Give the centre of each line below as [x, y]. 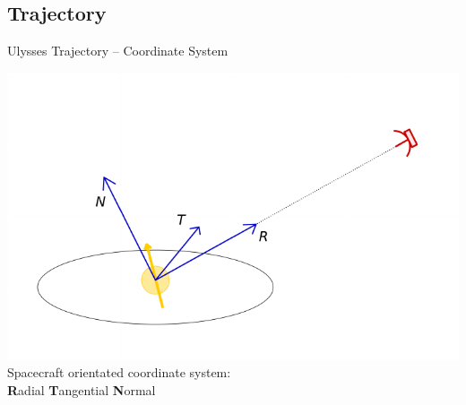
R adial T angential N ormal [82, 389]
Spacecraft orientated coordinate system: [119, 372]
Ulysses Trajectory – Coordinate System [118, 51]
